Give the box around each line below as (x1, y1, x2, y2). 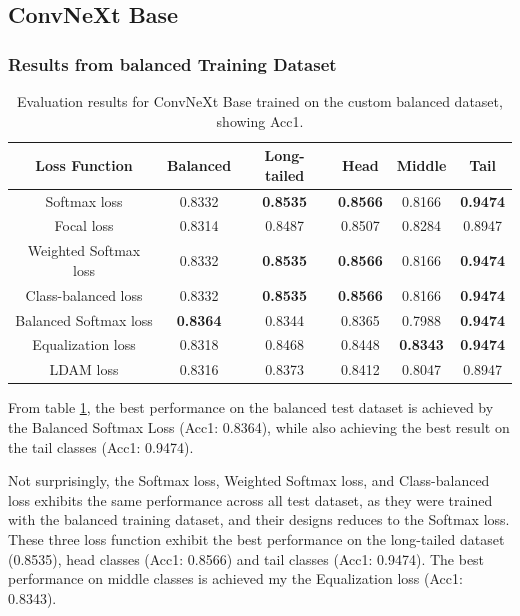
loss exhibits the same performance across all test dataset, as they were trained (8, 489, 493, 510)
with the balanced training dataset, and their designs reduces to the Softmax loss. (8, 509, 510, 530)
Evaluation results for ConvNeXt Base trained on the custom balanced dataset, (17, 91, 503, 111)
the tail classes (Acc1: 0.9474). (8, 436, 194, 457)
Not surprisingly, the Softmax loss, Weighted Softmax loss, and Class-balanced (8, 470, 490, 491)
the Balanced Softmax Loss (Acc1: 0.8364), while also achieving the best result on (8, 416, 510, 437)
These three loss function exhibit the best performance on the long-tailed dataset (8, 528, 505, 549)
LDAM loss (49, 359, 119, 380)
